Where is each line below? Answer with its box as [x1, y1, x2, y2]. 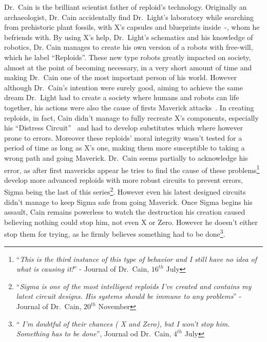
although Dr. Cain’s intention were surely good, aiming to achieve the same [4, 82, 243, 92]
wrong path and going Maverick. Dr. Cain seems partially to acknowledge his [4, 152, 248, 163]
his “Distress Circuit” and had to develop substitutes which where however [4, 122, 243, 133]
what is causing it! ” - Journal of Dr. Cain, [16, 263, 149, 274]
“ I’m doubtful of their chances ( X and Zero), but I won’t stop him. [16, 318, 230, 329]
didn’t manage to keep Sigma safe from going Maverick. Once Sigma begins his [4, 196, 253, 207]
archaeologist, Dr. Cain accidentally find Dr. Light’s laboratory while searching [4, 11, 254, 22]
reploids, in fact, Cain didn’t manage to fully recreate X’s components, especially [4, 112, 259, 123]
